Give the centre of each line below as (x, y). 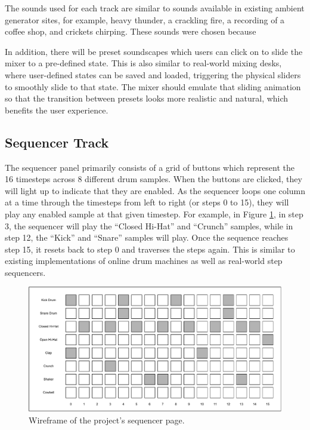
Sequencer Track (57, 142)
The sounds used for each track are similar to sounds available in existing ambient (155, 8)
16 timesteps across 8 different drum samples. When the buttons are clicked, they (154, 179)
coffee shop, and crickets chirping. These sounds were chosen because (131, 31)
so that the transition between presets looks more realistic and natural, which (147, 98)
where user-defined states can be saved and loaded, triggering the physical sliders (153, 74)
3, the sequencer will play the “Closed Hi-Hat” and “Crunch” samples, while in (149, 225)
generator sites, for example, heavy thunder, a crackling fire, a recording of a (145, 19)
